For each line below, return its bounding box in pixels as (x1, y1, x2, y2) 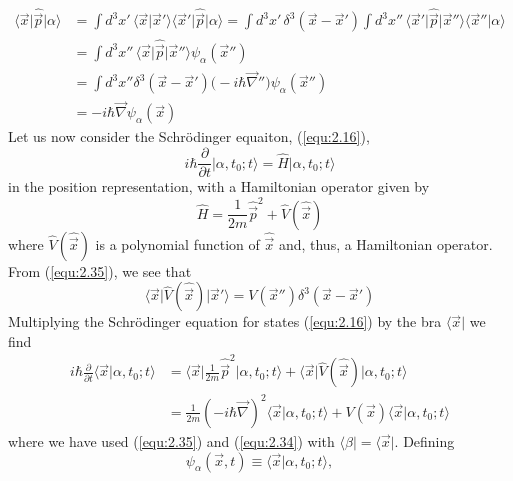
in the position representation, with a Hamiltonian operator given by (8, 176, 430, 197)
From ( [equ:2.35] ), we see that (8, 260, 192, 281)
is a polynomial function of (95, 233, 260, 254)
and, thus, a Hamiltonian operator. (278, 233, 493, 254)
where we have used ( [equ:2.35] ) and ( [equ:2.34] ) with (8, 430, 335, 451)
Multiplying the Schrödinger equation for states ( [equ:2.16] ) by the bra (8, 311, 442, 332)
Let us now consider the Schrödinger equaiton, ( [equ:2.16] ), (8, 126, 370, 147)
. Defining (394, 430, 455, 451)
